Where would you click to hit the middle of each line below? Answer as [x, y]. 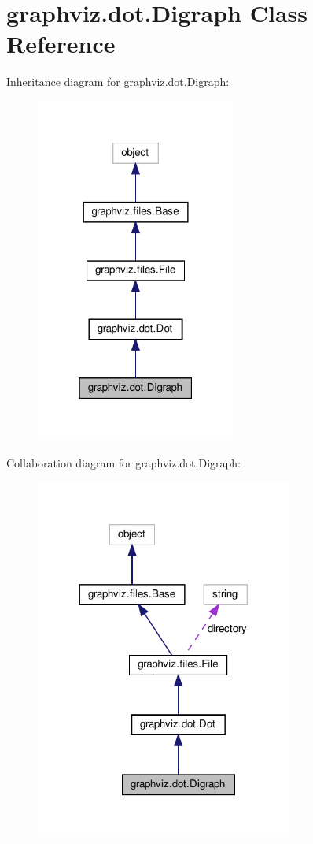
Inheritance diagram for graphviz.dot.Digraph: [118, 82]
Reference [61, 44]
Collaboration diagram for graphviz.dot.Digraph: [123, 463]
